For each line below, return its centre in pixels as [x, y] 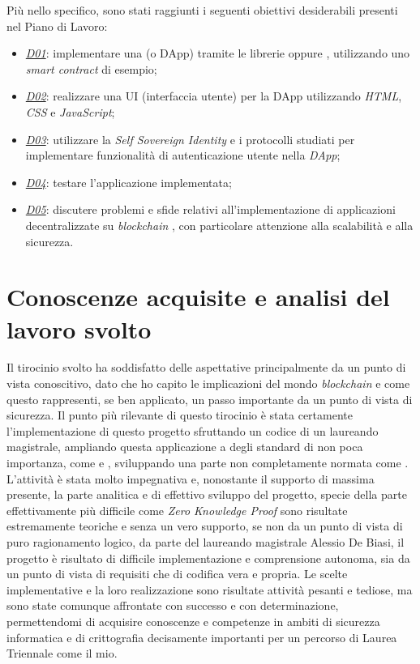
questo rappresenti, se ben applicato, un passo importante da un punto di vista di [210, 399]
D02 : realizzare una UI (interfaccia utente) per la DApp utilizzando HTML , [214, 96]
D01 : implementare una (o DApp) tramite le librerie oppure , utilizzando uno [218, 53]
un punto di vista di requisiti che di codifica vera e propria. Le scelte [177, 574]
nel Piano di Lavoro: [57, 26]
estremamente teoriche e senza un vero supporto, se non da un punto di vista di [205, 526]
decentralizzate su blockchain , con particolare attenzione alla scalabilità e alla [219, 225]
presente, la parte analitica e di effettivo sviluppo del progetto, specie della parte [207, 494]
